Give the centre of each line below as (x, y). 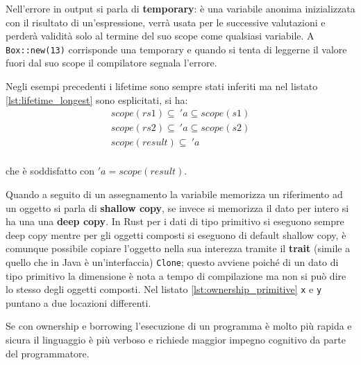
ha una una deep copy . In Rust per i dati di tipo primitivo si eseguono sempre (175, 221)
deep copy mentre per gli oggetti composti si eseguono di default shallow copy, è (176, 234)
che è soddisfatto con (50, 171)
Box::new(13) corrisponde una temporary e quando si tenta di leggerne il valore (176, 49)
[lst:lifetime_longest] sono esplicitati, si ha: (97, 99)
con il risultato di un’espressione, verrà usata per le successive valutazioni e (166, 22)
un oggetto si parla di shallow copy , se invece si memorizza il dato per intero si (177, 207)
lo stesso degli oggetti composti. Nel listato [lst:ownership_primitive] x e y (164, 289)
